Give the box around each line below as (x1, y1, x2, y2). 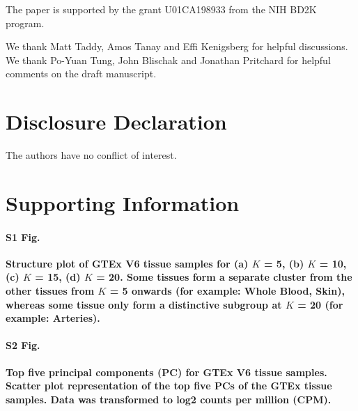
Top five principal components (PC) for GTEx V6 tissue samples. (6, 364, 327, 379)
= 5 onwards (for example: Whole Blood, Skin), (109, 284, 345, 298)
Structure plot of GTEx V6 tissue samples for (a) (6, 256, 249, 270)
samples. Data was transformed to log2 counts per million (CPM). (6, 391, 332, 406)
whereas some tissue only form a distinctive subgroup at (6, 297, 282, 311)
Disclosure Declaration (6, 107, 227, 136)
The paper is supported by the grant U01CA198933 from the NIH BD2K (6, 2, 317, 16)
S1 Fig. (6, 229, 40, 244)
